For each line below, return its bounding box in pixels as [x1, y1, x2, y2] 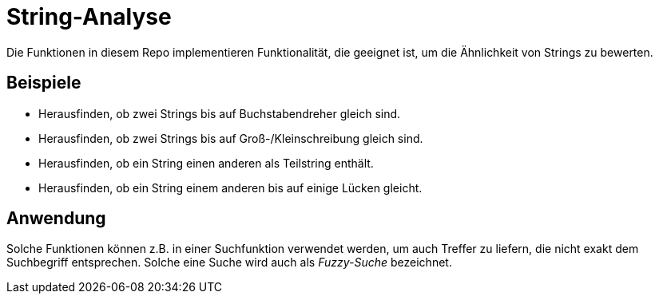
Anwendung [6, 208, 106, 229]
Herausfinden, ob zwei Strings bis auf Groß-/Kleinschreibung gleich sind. [38, 131, 423, 145]
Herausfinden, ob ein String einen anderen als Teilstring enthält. [38, 156, 374, 170]
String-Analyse [6, 3, 172, 30]
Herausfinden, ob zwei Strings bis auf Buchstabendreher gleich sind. [38, 106, 401, 120]
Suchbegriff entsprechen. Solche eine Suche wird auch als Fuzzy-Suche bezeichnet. [6, 255, 452, 270]
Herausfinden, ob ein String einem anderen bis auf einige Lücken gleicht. [38, 180, 423, 195]
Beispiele [6, 73, 81, 93]
